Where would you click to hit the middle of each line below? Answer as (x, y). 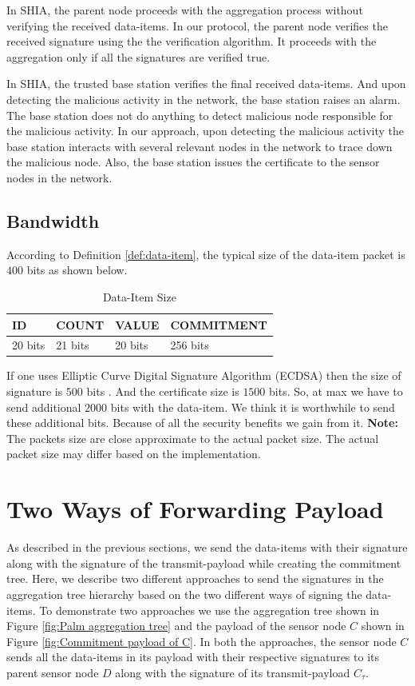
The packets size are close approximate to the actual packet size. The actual (193, 438)
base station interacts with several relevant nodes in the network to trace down (200, 146)
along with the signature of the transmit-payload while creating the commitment (204, 562)
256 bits (190, 345)
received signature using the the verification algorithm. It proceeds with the (192, 41)
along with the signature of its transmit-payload (233, 672)
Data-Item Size (139, 296)
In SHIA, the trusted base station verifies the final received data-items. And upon (206, 84)
